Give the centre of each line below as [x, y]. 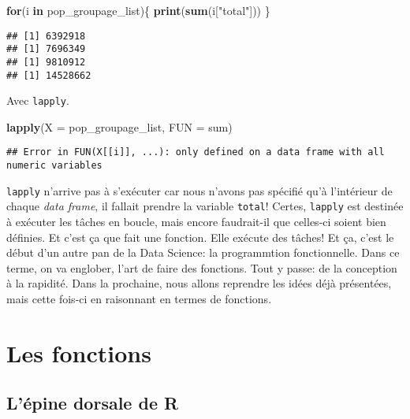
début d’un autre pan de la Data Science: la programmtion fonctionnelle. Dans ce [203, 252]
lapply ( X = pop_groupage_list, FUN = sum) [119, 126]
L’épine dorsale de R [93, 403]
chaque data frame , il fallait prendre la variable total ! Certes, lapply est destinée [205, 206]
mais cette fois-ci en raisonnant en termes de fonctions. [139, 299]
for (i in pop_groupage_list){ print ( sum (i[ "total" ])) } [138, 10]
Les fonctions [79, 352]
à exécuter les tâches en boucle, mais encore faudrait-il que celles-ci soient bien [196, 222]
